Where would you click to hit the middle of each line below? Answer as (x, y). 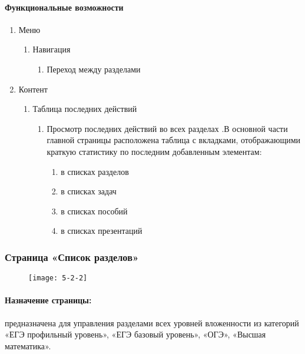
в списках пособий (94, 211)
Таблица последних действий (85, 109)
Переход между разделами (94, 69)
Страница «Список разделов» (72, 257)
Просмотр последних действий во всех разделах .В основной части (167, 128)
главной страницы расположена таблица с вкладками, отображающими (174, 140)
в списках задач (89, 191)
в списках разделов (95, 171)
